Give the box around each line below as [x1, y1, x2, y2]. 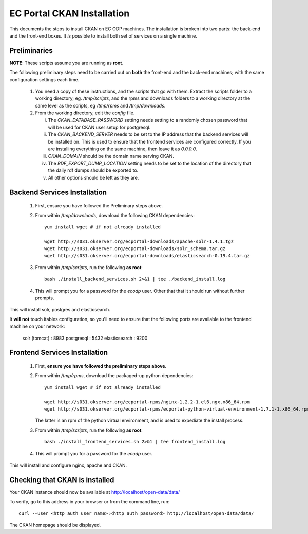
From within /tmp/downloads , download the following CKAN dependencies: [35, 212, 195, 218]
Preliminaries [9, 46, 53, 55]
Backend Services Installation [9, 188, 107, 197]
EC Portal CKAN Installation [9, 8, 130, 19]
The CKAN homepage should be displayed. [9, 522, 101, 528]
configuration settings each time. [9, 76, 80, 82]
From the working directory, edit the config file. [35, 110, 135, 116]
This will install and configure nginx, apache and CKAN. [9, 462, 127, 468]
